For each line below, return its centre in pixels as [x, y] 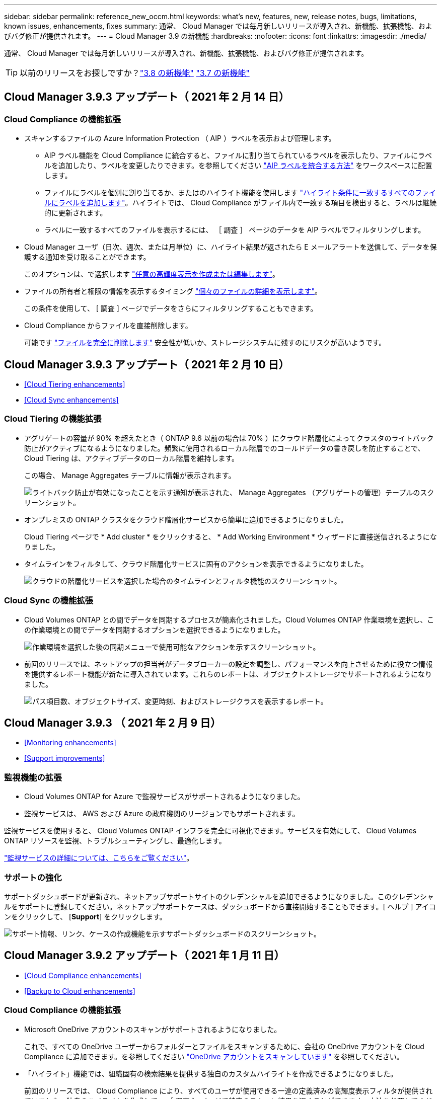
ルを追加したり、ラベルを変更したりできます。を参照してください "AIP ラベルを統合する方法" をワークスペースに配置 [238, 166]
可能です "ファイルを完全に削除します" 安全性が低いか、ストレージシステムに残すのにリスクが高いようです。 [205, 343]
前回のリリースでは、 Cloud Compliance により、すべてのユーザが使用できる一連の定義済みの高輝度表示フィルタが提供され [229, 1090]
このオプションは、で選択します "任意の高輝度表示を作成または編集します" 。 [152, 274]
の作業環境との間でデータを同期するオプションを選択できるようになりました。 [155, 630]
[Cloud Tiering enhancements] [75, 384]
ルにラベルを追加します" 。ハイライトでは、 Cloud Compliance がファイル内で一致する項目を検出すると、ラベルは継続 [240, 203]
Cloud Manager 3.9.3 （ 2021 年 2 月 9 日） [113, 723]
